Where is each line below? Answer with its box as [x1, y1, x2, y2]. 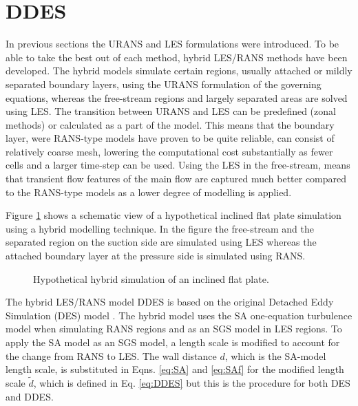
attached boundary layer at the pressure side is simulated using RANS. [6, 248, 306, 263]
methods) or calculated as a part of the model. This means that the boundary [6, 117, 335, 131]
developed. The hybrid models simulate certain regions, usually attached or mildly [6, 63, 352, 78]
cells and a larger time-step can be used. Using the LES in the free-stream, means [6, 158, 350, 172]
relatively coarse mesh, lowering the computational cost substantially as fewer [6, 144, 333, 158]
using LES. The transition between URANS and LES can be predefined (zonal [6, 104, 336, 118]
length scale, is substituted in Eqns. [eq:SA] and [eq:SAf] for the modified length [6, 362, 344, 376]
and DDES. [6, 389, 54, 403]
